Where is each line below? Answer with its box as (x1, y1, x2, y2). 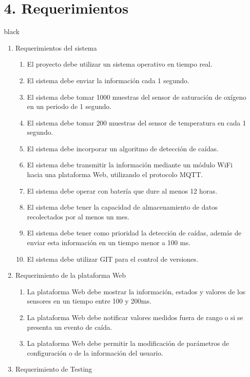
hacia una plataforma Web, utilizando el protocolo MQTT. (27, 169, 203, 180)
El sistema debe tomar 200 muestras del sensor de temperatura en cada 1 (27, 117, 246, 127)
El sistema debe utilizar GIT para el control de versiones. (27, 253, 198, 264)
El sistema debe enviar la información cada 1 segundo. (27, 75, 190, 85)
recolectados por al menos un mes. (27, 211, 130, 221)
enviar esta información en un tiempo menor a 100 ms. (27, 237, 191, 248)
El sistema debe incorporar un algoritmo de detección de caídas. (27, 143, 219, 153)
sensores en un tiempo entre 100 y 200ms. (27, 296, 152, 306)
